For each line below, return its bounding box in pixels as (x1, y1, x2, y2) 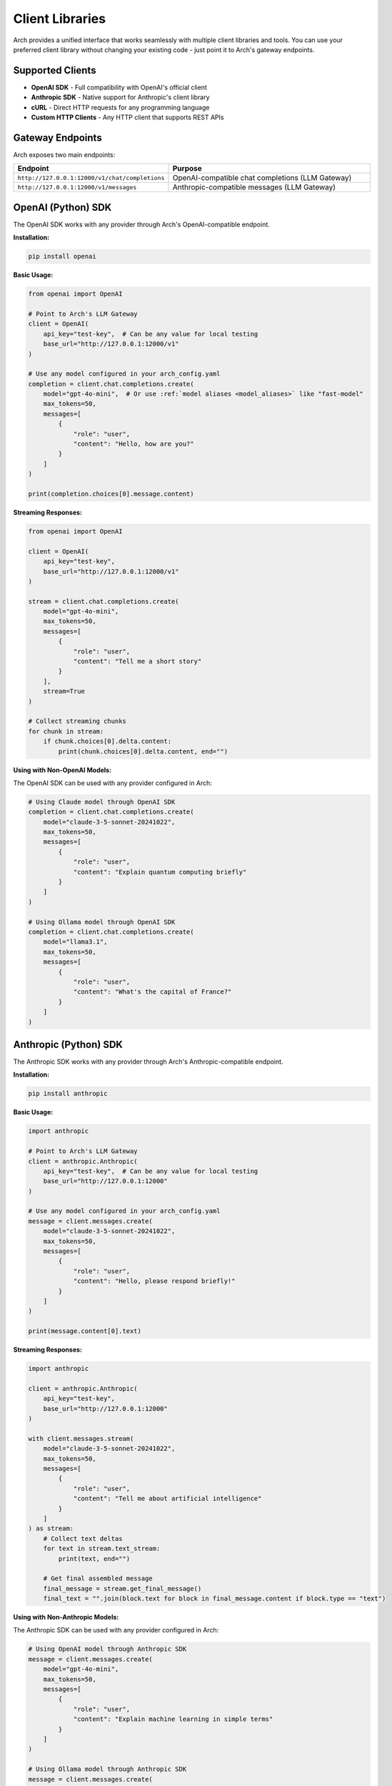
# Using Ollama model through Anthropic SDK (28, 1765, 187, 1773)
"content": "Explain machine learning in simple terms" (73, 1715, 273, 1723)
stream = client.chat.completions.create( (28, 597, 179, 605)
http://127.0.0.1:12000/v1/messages (17, 183, 137, 191)
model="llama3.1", (43, 938, 108, 946)
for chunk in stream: (28, 727, 104, 735)
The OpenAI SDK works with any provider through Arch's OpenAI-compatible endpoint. (13, 220, 271, 229)
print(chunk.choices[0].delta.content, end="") (58, 747, 228, 755)
